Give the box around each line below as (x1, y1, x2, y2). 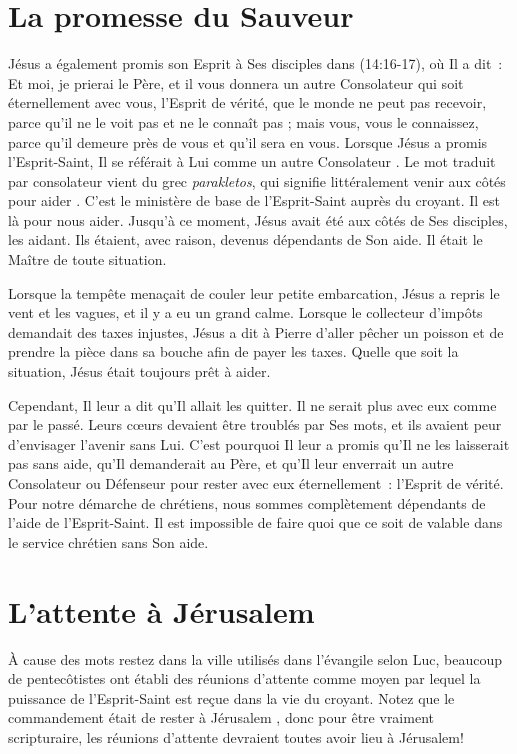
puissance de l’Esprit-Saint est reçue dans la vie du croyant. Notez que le (8, 687, 455, 708)
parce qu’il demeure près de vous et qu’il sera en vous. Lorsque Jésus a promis (8, 131, 488, 152)
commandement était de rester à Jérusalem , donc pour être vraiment (8, 707, 434, 728)
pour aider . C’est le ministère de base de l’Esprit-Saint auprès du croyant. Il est (8, 190, 501, 211)
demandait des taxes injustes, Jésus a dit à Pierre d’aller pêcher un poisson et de (8, 321, 504, 342)
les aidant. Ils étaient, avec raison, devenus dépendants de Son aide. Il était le (8, 229, 483, 250)
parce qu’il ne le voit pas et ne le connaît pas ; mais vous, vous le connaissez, (8, 111, 479, 132)
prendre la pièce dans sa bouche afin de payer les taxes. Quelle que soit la (8, 341, 459, 362)
